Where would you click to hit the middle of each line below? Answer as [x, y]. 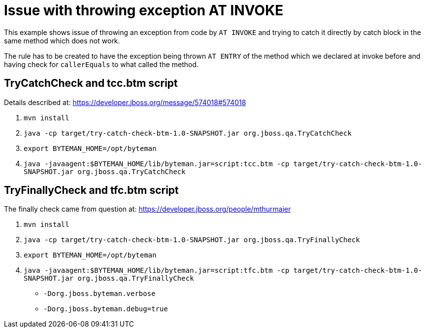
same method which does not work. [62, 40]
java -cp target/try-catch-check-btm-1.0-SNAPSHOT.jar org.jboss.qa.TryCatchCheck [188, 133]
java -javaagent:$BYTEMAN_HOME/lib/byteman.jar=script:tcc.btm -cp [157, 164]
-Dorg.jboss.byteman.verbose [99, 294]
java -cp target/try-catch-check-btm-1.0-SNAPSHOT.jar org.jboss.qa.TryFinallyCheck [192, 240]
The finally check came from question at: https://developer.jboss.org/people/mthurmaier [147, 209]
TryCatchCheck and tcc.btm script [91, 83]
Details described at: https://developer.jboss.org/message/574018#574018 [125, 102]
